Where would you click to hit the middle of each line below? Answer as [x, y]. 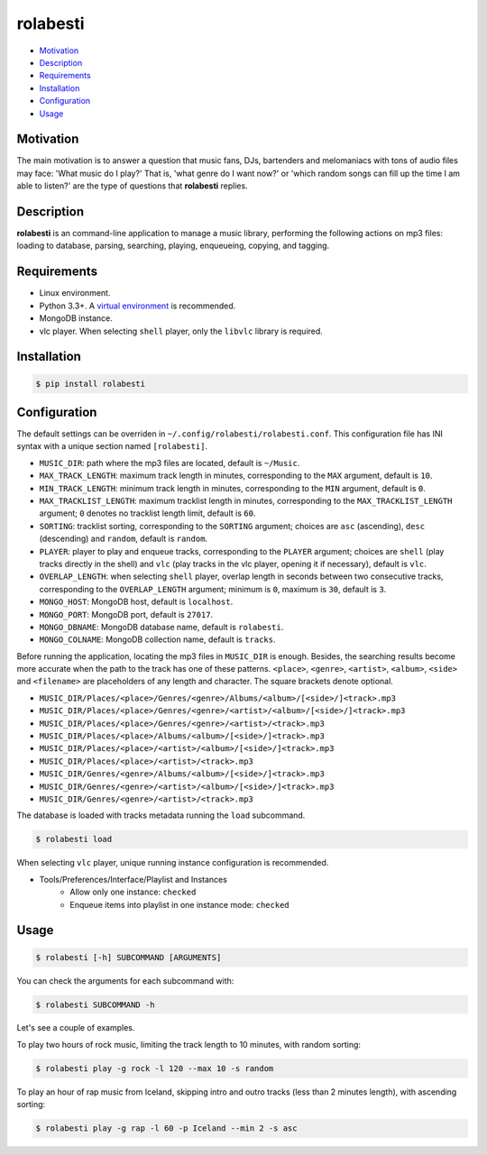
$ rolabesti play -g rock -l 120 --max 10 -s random [155, 1068]
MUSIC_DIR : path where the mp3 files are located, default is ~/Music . [170, 463]
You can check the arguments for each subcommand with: [125, 981]
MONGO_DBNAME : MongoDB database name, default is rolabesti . [161, 627]
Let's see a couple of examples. [76, 1028]
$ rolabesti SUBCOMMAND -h [95, 1004]
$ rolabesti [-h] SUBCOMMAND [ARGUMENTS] [129, 957]
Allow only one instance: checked [133, 892]
